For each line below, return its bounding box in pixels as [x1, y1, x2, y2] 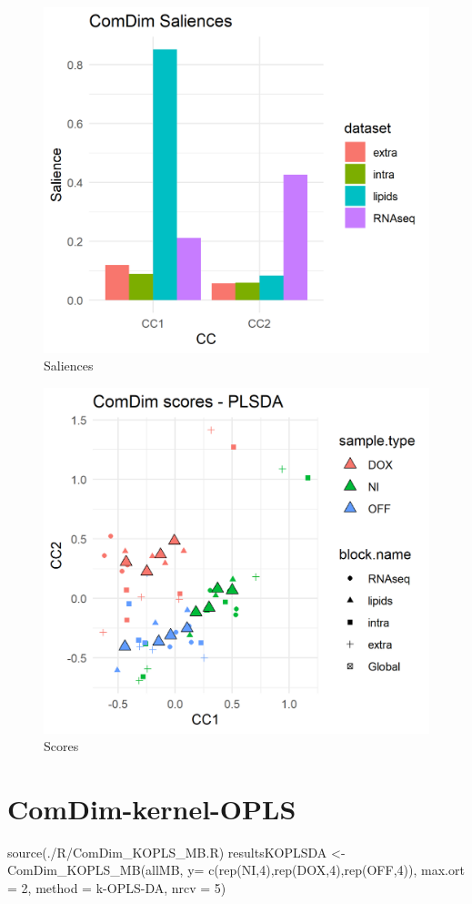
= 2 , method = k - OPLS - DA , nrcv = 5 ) [7, 879, 226, 898]
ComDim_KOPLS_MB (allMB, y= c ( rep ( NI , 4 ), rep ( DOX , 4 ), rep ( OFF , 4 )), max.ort [7, 860, 465, 879]
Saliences [44, 356, 94, 375]
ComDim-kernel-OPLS [7, 789, 296, 827]
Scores [44, 736, 79, 756]
